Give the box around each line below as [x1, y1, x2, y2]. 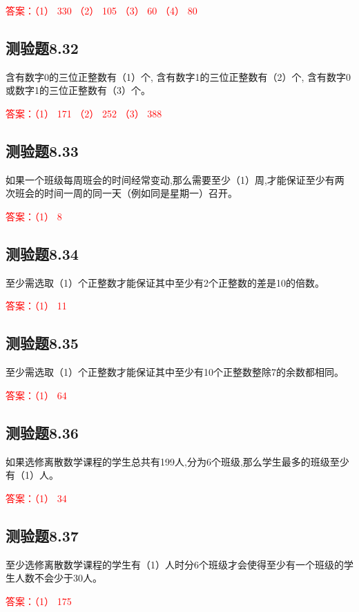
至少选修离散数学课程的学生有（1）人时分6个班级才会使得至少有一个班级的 [6, 557, 344, 571]
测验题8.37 [6, 524, 79, 546]
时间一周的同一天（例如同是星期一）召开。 [43, 186, 237, 200]
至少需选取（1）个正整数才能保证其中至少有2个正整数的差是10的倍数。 [6, 275, 324, 289]
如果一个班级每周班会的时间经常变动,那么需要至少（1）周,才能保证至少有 [6, 172, 335, 187]
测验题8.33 [6, 140, 79, 161]
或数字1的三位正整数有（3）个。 [6, 83, 151, 97]
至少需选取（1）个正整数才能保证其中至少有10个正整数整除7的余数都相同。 [6, 365, 344, 379]
